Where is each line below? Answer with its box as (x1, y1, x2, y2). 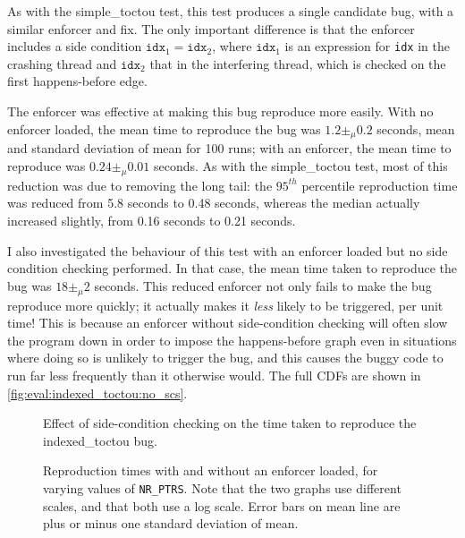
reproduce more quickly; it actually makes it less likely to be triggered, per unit (7, 295, 444, 314)
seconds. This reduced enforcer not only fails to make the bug (94, 276, 432, 295)
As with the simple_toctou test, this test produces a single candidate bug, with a (7, 2, 454, 20)
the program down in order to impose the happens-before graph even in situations (7, 330, 457, 349)
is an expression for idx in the (284, 37, 450, 56)
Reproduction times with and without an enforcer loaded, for (43, 461, 378, 480)
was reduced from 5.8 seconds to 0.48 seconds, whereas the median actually (7, 193, 420, 212)
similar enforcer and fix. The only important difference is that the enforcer (7, 19, 415, 38)
